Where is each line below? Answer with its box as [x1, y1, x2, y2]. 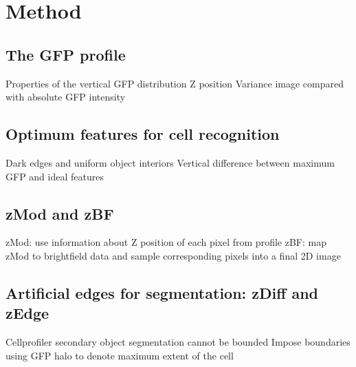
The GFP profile [5, 43, 126, 65]
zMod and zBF [5, 202, 114, 224]
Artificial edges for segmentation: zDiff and [5, 282, 318, 303]
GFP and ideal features [5, 169, 104, 183]
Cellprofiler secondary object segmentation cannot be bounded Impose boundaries [5, 335, 351, 349]
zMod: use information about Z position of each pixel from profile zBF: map [5, 235, 326, 249]
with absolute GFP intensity [5, 90, 126, 104]
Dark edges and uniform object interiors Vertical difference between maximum [5, 155, 335, 169]
